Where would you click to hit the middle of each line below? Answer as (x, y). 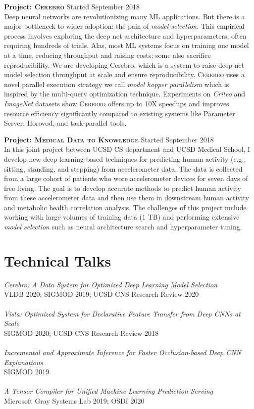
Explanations (24, 362)
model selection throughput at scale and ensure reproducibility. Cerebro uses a (124, 74)
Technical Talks (58, 260)
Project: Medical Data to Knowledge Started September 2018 (109, 139)
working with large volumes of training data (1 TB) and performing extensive (122, 217)
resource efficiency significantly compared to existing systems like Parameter (120, 113)
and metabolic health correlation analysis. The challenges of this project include (125, 207)
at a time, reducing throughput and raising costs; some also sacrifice (107, 55)
